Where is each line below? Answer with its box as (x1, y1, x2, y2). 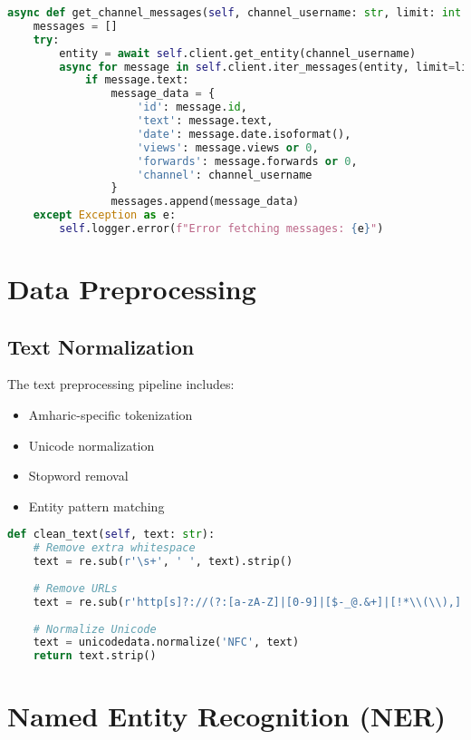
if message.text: (84, 73, 189, 87)
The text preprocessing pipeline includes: (7, 375, 235, 394)
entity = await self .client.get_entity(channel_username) (59, 46, 417, 60)
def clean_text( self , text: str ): (7, 528, 216, 541)
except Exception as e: (33, 209, 177, 222)
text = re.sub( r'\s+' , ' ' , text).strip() (33, 555, 293, 569)
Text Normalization (7, 332, 195, 360)
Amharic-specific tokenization (28, 405, 193, 424)
